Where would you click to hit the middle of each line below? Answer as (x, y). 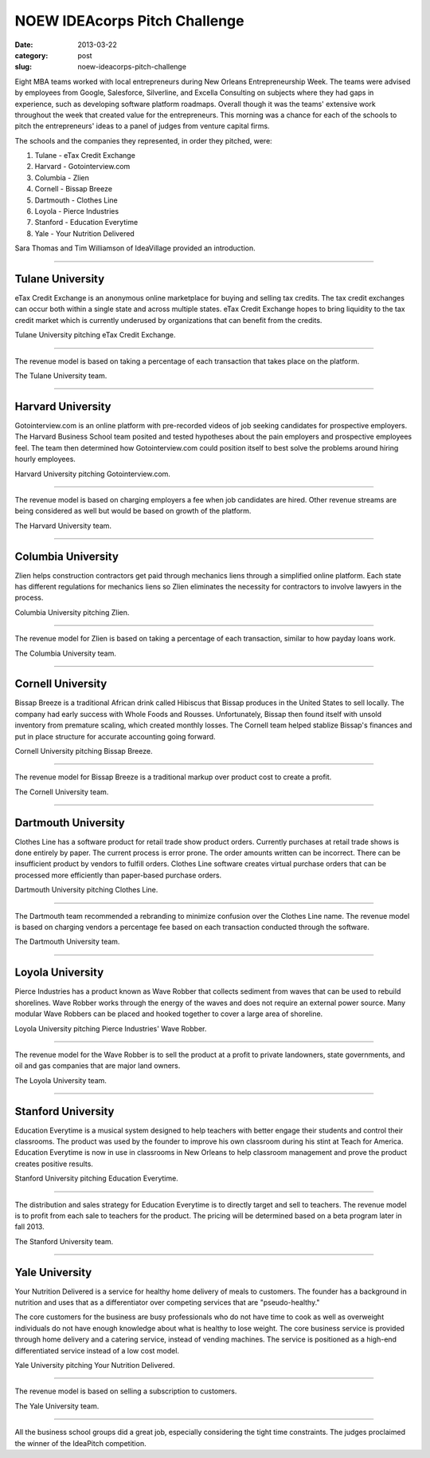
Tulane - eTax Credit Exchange (85, 156)
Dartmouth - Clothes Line (76, 200)
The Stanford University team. (64, 1241)
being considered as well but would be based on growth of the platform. (133, 511)
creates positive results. (54, 1164)
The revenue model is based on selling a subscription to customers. (126, 1391)
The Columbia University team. (66, 653)
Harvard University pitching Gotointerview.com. (93, 474)
